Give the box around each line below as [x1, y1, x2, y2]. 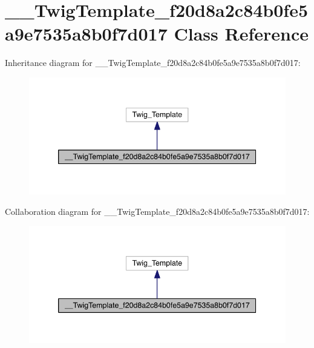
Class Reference [174, 21, 309, 46]
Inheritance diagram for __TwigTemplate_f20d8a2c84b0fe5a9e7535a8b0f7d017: [5, 56, 301, 69]
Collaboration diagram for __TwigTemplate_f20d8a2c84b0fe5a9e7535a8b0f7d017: [5, 205, 310, 217]
